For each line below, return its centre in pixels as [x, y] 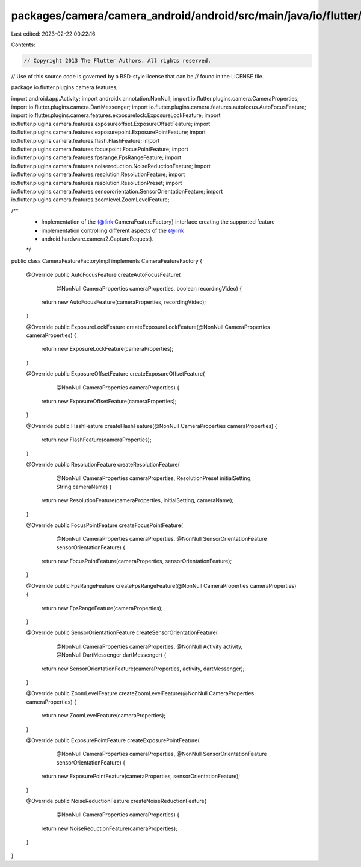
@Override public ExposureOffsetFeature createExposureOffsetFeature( [116, 374]
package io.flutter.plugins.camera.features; [65, 87]
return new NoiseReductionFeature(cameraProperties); [109, 828]
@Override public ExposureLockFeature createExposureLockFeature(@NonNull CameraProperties [148, 327]
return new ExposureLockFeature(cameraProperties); [107, 349]
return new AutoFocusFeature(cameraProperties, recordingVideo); [124, 302]
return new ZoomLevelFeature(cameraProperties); [103, 716]
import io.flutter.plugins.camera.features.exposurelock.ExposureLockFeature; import [116, 115]
